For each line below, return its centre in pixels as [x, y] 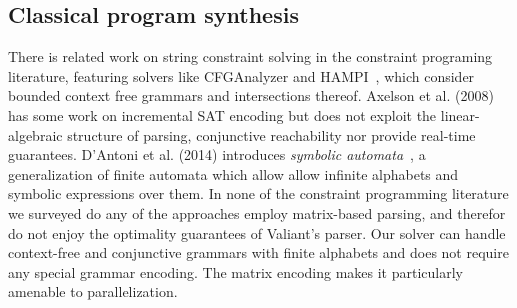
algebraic [35, 134]
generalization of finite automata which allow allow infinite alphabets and [233, 173]
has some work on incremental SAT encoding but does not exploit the [222, 114]
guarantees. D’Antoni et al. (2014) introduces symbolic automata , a [217, 154]
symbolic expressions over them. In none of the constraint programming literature [258, 193]
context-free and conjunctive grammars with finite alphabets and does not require [258, 252]
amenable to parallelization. [93, 291]
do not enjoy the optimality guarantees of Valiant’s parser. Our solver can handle [257, 232]
